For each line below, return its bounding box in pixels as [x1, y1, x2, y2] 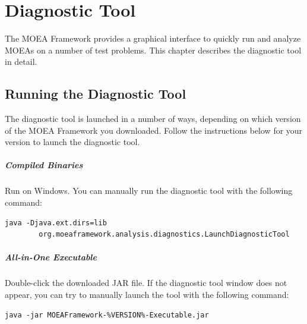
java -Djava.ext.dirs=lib [5, 218, 107, 227]
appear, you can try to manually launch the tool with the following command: [5, 288, 289, 300]
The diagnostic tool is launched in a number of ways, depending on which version [5, 112, 301, 125]
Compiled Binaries [5, 159, 83, 171]
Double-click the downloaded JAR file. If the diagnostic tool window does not [5, 276, 287, 289]
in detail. [5, 55, 37, 68]
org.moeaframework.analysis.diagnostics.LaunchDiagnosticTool [39, 230, 290, 239]
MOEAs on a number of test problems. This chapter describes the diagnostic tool [5, 43, 302, 56]
